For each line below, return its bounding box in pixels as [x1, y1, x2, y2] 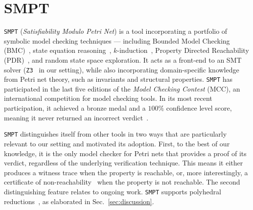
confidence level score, [166, 103, 232, 113]
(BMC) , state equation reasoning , [4, 45, 112, 55]
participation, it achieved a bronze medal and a [4, 103, 146, 113]
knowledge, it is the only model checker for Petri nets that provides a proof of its [4, 148, 247, 158]
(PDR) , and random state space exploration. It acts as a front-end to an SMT [4, 54, 242, 65]
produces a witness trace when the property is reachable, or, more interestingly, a [4, 167, 248, 177]
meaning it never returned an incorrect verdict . [4, 112, 149, 122]
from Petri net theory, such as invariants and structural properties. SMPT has [4, 74, 233, 84]
